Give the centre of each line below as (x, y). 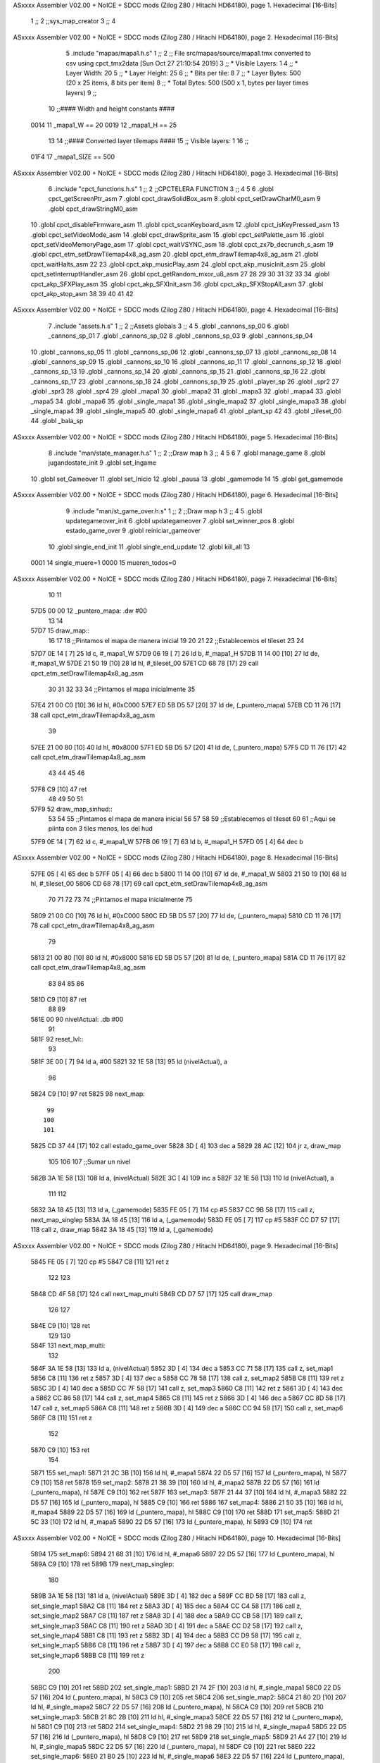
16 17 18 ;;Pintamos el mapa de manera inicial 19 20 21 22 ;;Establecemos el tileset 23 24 (176, 640)
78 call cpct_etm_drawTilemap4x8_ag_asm (93, 926)
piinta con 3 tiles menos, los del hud (100, 829)
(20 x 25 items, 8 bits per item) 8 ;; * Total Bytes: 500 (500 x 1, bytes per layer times (187, 83)
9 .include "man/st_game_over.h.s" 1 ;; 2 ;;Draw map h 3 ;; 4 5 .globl (164, 511)
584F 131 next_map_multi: (68, 1346)
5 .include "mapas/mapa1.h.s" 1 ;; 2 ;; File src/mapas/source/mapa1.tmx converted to (188, 54)
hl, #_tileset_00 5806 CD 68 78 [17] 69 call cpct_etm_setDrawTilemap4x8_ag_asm (149, 883)
